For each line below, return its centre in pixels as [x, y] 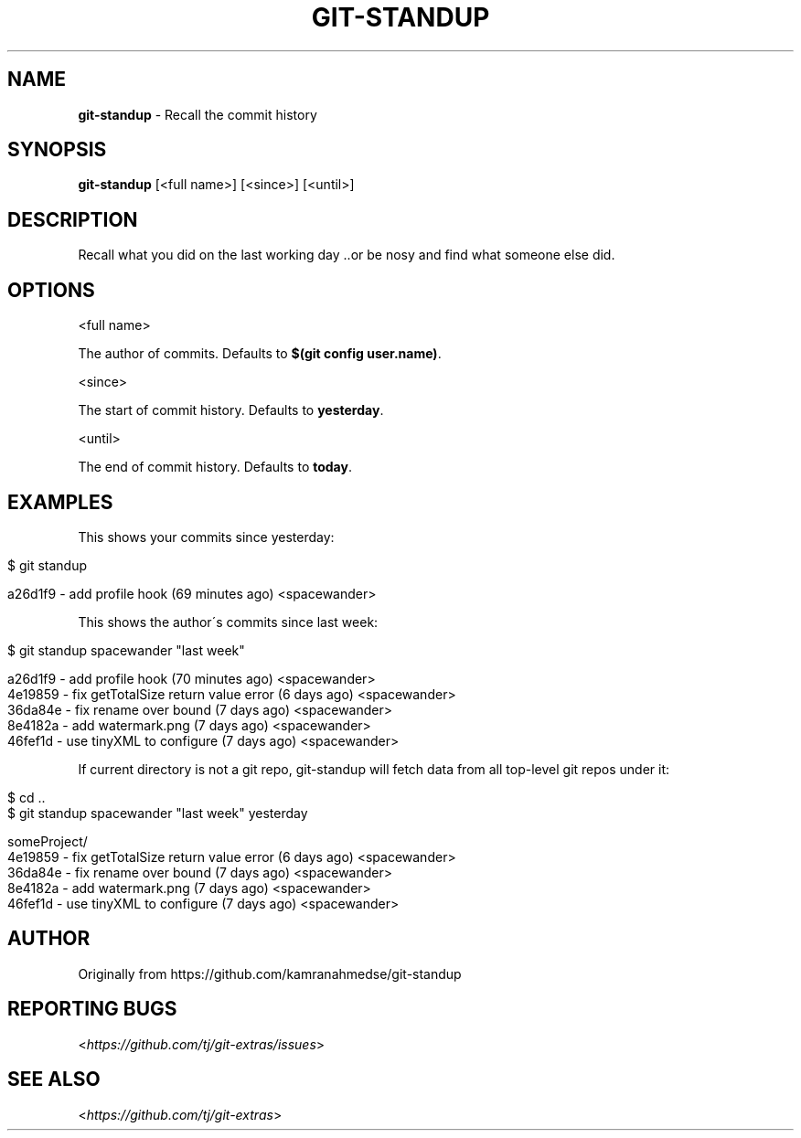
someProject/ [48, 841]
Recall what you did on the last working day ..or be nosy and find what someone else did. [347, 255]
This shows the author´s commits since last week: [228, 622]
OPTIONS [51, 290]
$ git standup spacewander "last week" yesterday [158, 813]
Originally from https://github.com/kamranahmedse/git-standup [270, 973]
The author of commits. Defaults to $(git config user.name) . [260, 354]
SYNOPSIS [57, 150]
